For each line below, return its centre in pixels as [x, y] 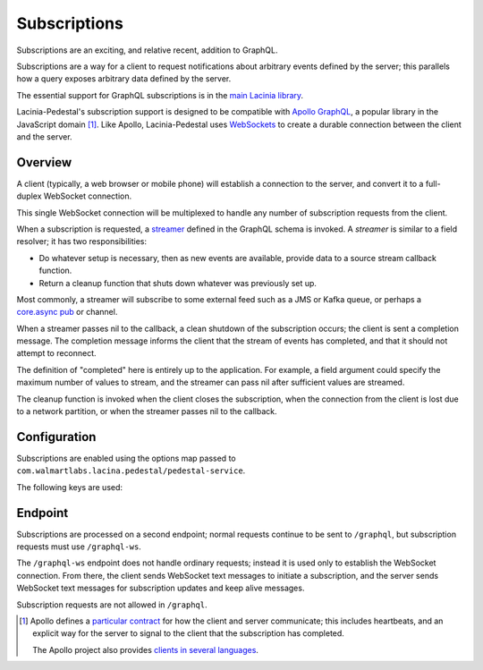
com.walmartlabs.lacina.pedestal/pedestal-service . [131, 471]
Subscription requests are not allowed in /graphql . [112, 605]
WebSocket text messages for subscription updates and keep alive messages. [161, 588]
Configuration [56, 437]
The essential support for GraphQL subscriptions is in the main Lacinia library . [160, 95]
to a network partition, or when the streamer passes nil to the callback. [147, 411]
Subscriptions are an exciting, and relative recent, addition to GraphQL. [147, 50]
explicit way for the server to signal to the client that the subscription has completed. [188, 633]
